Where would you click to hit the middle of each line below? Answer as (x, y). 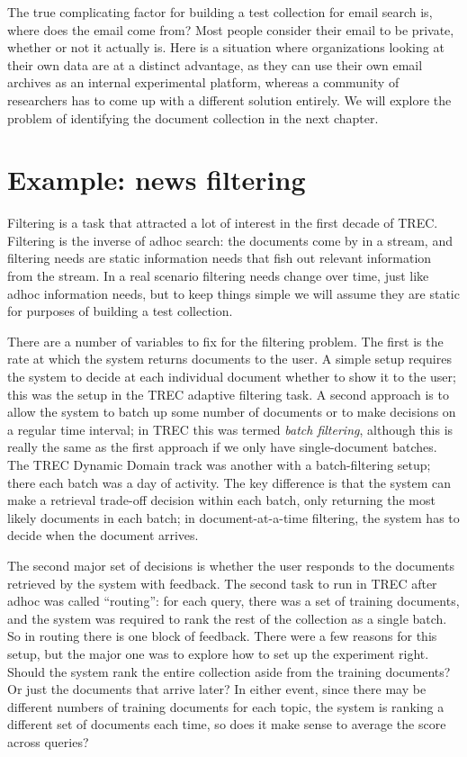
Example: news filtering (157, 180)
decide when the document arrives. (103, 535)
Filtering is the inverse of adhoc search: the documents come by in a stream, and (230, 240)
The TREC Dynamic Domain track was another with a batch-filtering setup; (219, 464)
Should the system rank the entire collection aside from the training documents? (229, 671)
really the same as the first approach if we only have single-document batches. (222, 447)
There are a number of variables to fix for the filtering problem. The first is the (225, 341)
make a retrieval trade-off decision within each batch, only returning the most (221, 500)
